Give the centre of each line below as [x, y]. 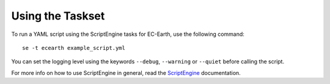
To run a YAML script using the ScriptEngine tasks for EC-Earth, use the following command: [128, 34]
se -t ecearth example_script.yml [74, 48]
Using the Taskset [58, 16]
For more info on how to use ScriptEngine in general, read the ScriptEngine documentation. [126, 72]
